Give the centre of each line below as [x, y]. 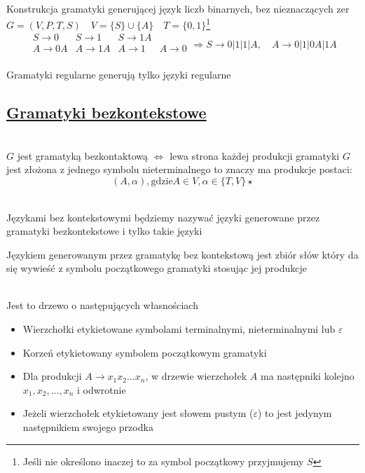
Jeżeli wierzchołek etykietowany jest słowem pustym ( [138, 413]
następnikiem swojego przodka [88, 427]
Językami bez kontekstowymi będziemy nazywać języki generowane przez [163, 217]
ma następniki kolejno [307, 376]
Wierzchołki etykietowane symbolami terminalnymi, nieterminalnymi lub [179, 329]
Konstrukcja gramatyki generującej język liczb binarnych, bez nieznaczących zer [178, 8]
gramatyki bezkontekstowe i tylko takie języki [104, 231]
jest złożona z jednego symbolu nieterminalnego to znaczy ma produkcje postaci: [179, 169]
